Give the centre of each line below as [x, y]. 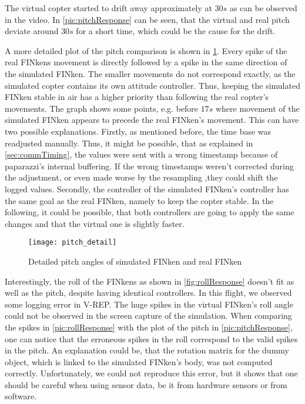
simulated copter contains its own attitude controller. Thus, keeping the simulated [152, 85]
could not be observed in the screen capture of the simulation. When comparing [148, 315]
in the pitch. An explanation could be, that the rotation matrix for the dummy [147, 350]
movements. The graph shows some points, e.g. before [102, 108]
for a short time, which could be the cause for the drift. [176, 31]
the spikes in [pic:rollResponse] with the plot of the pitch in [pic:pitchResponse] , [149, 327]
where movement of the [257, 108]
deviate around [32, 31]
